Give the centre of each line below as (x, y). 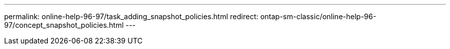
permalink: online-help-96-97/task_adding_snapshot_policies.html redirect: (131, 16)
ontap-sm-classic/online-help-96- (318, 16)
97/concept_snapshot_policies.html (64, 25)
